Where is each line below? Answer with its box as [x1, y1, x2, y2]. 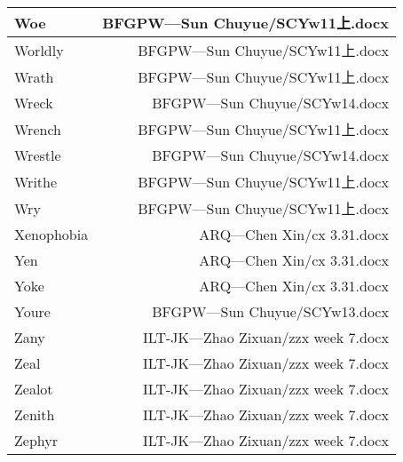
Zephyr [14, 430, 58, 450]
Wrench [14, 118, 61, 139]
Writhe [14, 171, 58, 192]
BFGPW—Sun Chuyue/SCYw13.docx [152, 301, 389, 322]
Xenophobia [14, 224, 89, 244]
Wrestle [14, 145, 61, 165]
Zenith [14, 404, 55, 425]
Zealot [14, 378, 53, 399]
